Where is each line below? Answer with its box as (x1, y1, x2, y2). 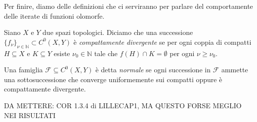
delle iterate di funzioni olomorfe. (4, 10, 105, 21)
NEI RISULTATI (4, 110, 56, 120)
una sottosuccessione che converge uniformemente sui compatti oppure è (4, 74, 222, 84)
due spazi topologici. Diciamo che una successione (43, 27, 193, 37)
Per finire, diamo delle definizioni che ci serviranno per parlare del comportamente (4, 1, 253, 11)
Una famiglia (4, 64, 43, 75)
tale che (94, 48, 118, 58)
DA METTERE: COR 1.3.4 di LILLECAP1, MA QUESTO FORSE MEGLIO (4, 100, 242, 110)
